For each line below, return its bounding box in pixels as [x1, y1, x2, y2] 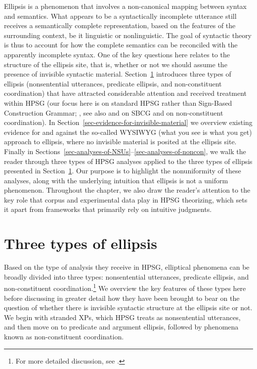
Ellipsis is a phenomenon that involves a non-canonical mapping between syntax [4, 1, 247, 11]
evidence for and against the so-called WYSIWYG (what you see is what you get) [4, 126, 252, 137]
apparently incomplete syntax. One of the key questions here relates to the [4, 49, 230, 59]
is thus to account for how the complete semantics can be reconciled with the [4, 40, 238, 50]
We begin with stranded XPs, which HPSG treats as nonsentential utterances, [4, 312, 241, 322]
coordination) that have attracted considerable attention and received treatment [4, 88, 247, 98]
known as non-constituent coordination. [4, 331, 124, 341]
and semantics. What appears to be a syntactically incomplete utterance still [4, 10, 237, 21]
